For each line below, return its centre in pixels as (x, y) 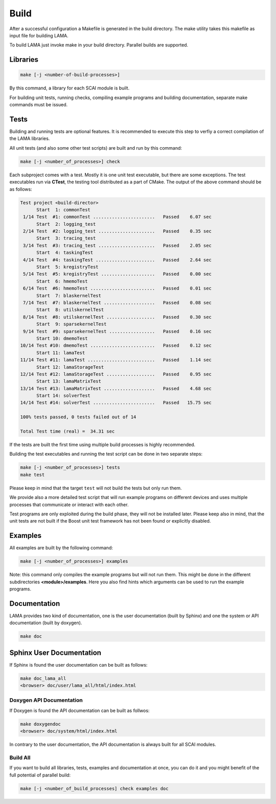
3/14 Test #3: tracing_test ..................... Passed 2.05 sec (118, 245)
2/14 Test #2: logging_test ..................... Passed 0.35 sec (118, 231)
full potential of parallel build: (40, 775)
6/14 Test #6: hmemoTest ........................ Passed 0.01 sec (118, 288)
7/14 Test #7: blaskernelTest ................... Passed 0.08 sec (118, 302)
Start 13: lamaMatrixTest (69, 381)
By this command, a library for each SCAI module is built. (70, 88)
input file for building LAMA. (39, 35)
